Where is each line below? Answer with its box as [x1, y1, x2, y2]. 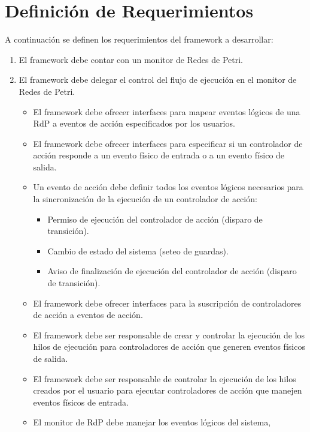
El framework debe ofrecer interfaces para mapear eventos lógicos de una [33, 105, 300, 118]
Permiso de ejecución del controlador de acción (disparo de [47, 212, 263, 225]
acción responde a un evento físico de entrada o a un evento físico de [33, 149, 285, 161]
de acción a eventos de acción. [33, 308, 143, 321]
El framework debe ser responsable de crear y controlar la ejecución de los [33, 328, 305, 341]
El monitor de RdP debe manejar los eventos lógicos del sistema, [33, 416, 271, 428]
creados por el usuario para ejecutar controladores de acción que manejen [33, 384, 302, 397]
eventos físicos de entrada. [33, 395, 129, 408]
